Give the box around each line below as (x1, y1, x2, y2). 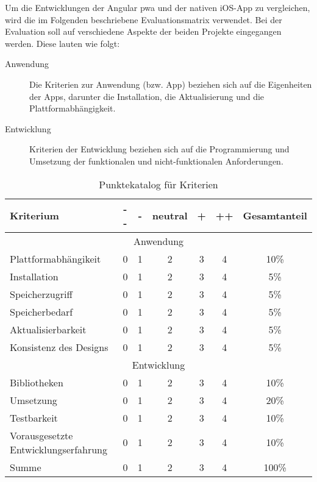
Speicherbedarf (10, 304, 73, 319)
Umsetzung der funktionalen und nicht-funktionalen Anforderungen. (29, 154, 283, 167)
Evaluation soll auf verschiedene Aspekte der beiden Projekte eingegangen (5, 25, 282, 38)
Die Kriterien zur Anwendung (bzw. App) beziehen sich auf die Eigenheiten (29, 77, 312, 90)
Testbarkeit (10, 410, 58, 425)
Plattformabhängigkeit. (29, 102, 116, 115)
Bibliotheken (10, 375, 63, 389)
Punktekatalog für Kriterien (99, 177, 218, 191)
